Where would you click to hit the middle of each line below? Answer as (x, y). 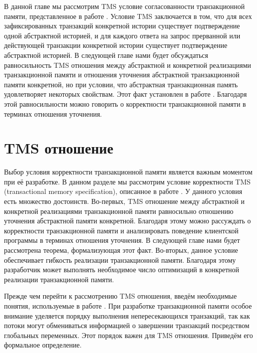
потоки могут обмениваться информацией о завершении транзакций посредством (127, 325)
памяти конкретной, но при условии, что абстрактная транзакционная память (121, 84)
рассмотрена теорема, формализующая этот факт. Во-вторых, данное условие (121, 250)
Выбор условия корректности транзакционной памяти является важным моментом (128, 172)
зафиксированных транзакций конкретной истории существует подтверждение (122, 26)
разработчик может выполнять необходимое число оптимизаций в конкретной (122, 269)
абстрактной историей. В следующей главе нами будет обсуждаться (106, 55)
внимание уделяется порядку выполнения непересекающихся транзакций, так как (127, 315)
